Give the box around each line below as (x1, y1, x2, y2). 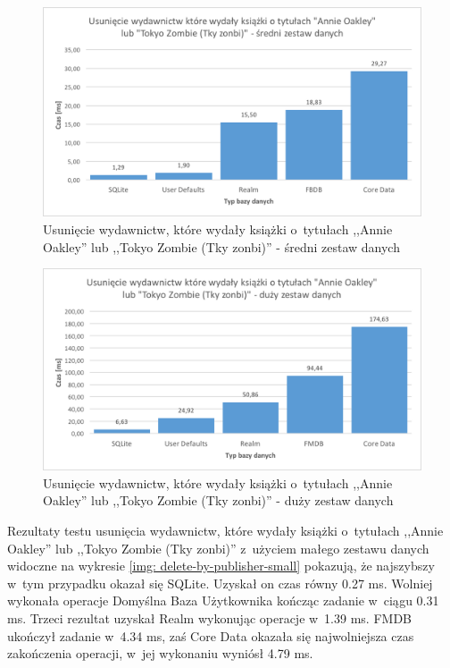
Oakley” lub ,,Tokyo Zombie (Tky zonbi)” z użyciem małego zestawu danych (7, 538, 429, 557)
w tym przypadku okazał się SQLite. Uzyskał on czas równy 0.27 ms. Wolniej (7, 573, 433, 592)
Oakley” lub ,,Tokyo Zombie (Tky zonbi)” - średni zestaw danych (43, 237, 400, 256)
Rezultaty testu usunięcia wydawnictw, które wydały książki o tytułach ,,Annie (7, 521, 444, 539)
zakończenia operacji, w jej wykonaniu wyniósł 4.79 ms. (7, 644, 313, 663)
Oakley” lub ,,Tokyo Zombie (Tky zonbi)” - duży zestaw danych (43, 491, 394, 510)
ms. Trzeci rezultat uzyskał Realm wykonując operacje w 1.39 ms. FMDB (7, 608, 412, 627)
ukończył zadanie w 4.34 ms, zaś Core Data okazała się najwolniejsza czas (7, 626, 414, 645)
